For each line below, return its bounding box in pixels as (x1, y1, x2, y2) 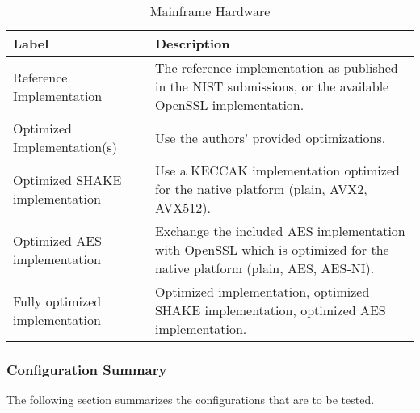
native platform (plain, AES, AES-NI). (154, 259, 375, 277)
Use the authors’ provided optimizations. (154, 128, 386, 147)
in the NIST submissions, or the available (154, 77, 389, 95)
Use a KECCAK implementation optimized (154, 161, 400, 179)
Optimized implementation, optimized (154, 282, 370, 301)
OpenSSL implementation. (154, 95, 304, 114)
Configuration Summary (6, 359, 167, 379)
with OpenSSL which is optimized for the (154, 240, 389, 259)
